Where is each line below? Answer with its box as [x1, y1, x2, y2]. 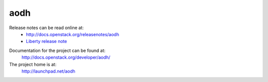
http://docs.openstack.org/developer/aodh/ [21, 54, 111, 60]
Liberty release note [26, 39, 67, 44]
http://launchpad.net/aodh [21, 68, 75, 74]
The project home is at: [9, 61, 57, 67]
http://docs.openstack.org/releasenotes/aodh [26, 31, 119, 37]
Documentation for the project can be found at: [9, 47, 106, 53]
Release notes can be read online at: [9, 25, 84, 31]
